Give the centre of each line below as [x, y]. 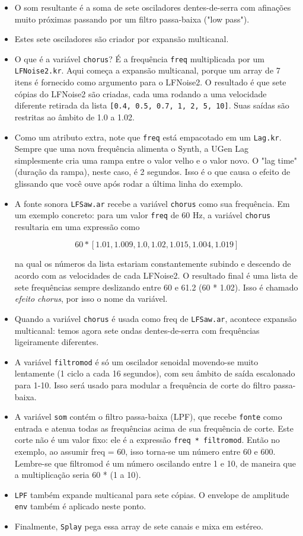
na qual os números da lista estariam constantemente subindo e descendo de [153, 264]
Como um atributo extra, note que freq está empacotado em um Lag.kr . [148, 137]
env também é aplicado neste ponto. [80, 506]
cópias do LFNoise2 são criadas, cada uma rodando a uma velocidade [141, 93]
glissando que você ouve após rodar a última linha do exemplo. [129, 183]
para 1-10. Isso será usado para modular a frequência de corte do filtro [143, 385]
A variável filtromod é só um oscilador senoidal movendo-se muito [136, 361]
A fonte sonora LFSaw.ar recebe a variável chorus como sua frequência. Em [152, 203]
